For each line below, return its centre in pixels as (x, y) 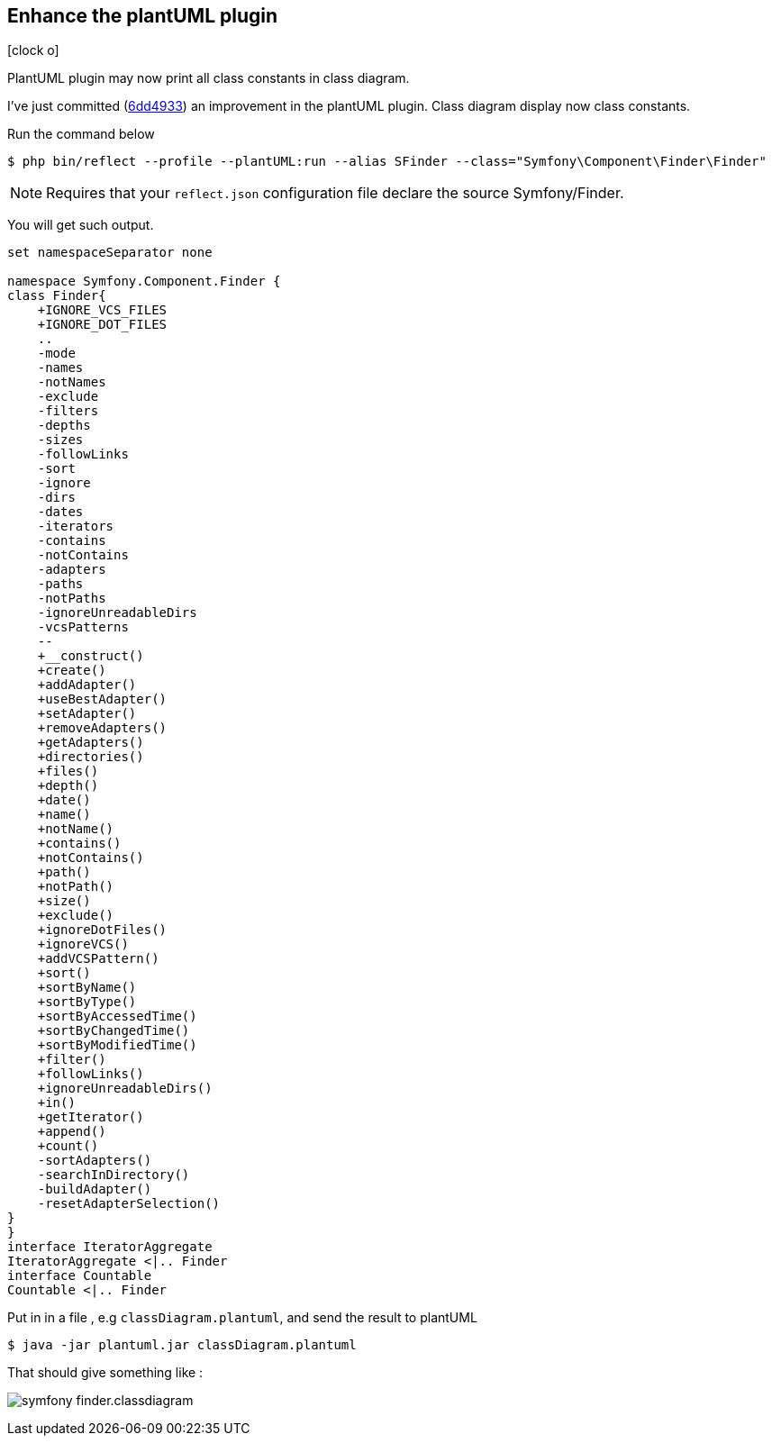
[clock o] (33, 50)
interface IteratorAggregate (110, 1247)
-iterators (76, 526)
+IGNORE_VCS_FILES (102, 310)
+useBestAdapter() (102, 699)
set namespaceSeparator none (110, 253)
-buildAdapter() (95, 1189)
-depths (64, 426)
